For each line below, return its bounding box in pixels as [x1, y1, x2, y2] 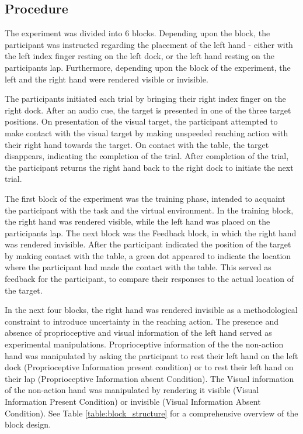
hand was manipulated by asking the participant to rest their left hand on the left [5, 349, 298, 361]
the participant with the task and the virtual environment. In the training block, [5, 204, 294, 216]
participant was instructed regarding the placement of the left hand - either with [5, 38, 293, 50]
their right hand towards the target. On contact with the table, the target [5, 138, 269, 150]
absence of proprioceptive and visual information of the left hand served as [5, 326, 272, 339]
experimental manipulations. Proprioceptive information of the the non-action [5, 338, 284, 350]
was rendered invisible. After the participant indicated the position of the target [5, 238, 291, 250]
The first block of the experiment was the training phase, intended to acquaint [5, 192, 285, 204]
